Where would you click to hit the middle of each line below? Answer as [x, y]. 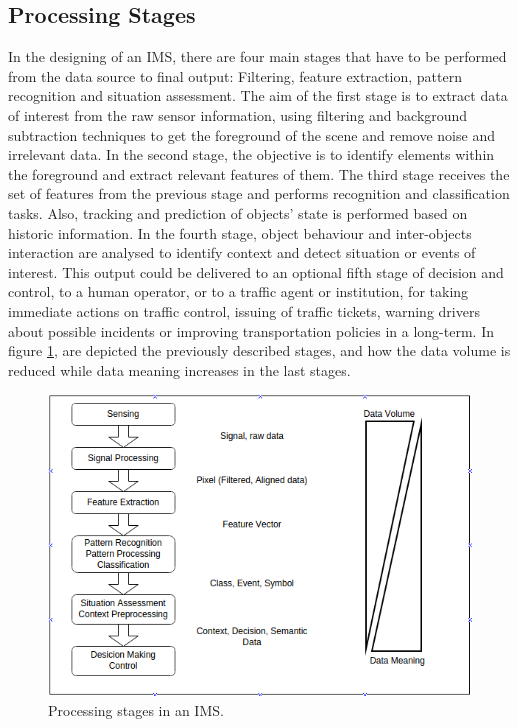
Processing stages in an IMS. [136, 709]
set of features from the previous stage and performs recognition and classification [259, 193]
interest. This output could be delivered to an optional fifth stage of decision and [256, 271]
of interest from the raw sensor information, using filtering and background [238, 114]
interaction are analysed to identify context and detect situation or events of [242, 252]
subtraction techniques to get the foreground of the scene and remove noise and [251, 134]
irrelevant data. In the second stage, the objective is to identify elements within [251, 154]
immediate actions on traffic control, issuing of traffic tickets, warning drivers [244, 310]
